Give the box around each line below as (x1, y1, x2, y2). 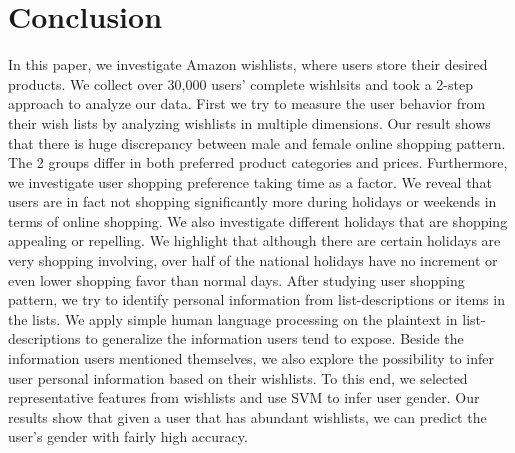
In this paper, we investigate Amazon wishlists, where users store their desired (8, 54, 488, 75)
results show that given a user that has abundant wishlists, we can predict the (8, 406, 487, 427)
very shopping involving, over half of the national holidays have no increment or (8, 250, 498, 271)
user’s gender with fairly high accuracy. (8, 426, 248, 447)
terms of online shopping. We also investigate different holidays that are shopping (8, 210, 508, 231)
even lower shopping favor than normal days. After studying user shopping (8, 269, 465, 290)
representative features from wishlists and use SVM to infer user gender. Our (8, 387, 480, 408)
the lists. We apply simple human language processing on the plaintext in (8, 308, 458, 329)
